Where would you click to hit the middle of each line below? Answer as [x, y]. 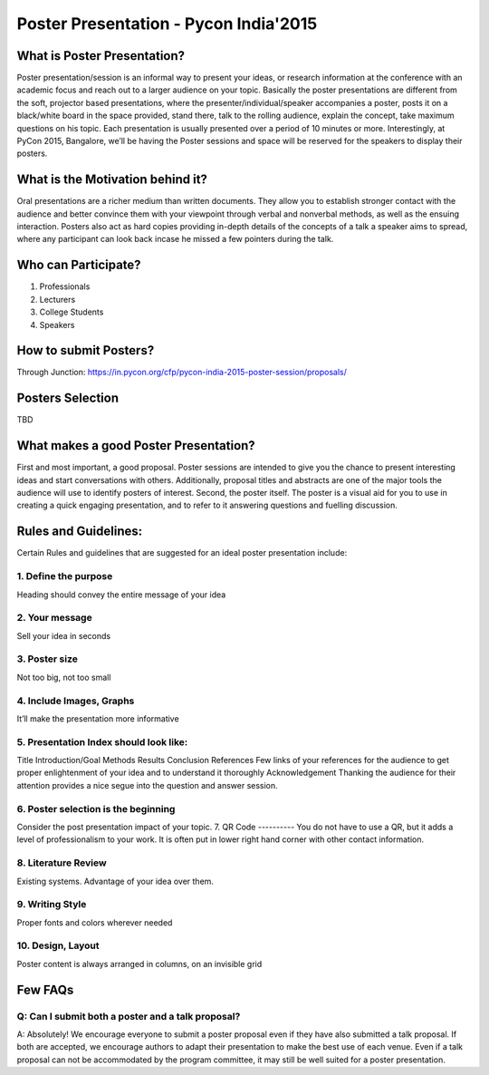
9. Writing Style [52, 905]
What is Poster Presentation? [101, 56]
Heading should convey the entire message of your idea [121, 595]
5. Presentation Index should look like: [102, 741]
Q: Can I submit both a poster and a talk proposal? [129, 1016]
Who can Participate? [79, 265]
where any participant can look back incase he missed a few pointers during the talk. [175, 239]
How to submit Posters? [86, 350]
